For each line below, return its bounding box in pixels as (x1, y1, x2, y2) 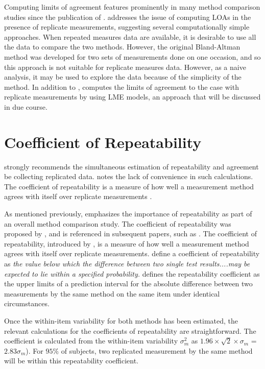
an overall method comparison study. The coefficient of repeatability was (4, 218, 231, 229)
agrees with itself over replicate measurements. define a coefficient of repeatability (4, 248, 260, 259)
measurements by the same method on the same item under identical (4, 288, 220, 299)
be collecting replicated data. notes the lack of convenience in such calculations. (4, 171, 253, 182)
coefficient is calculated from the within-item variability (4, 335, 178, 346)
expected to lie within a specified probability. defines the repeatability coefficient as (4, 268, 260, 279)
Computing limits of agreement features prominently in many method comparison (4, 2, 260, 12)
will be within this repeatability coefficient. (4, 355, 139, 366)
